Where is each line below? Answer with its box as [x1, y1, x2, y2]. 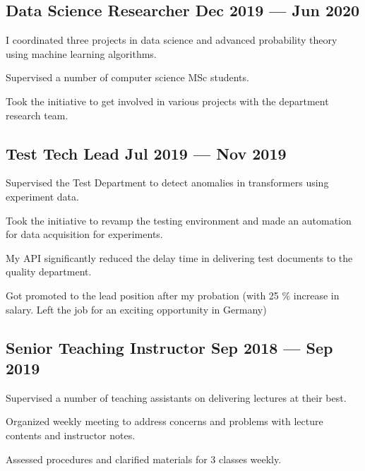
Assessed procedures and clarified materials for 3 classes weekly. [6, 451, 282, 466]
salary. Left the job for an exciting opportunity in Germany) [6, 302, 267, 316]
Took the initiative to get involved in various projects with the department [6, 93, 329, 108]
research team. [6, 107, 68, 122]
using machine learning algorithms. [6, 46, 157, 61]
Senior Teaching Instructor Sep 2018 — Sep [6, 336, 333, 358]
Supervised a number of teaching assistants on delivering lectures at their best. [6, 390, 347, 405]
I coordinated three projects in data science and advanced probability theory [6, 32, 337, 47]
